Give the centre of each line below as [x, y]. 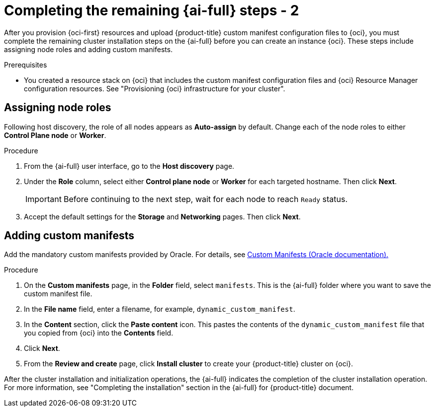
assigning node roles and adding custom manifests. [88, 49]
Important [43, 199]
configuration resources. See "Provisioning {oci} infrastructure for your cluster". [155, 88]
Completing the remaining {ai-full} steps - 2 [152, 10]
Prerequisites [26, 65]
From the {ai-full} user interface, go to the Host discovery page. [129, 166]
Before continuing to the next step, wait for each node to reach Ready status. [206, 199]
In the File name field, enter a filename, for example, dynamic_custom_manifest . [160, 309]
